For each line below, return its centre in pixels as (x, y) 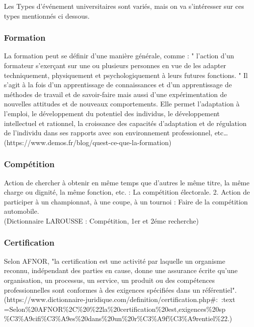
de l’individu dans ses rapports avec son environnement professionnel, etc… (116, 133)
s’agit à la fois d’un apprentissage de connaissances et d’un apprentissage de (118, 85)
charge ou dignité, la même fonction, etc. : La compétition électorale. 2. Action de (127, 192)
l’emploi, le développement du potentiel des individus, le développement (112, 113)
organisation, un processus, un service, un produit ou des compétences (110, 280)
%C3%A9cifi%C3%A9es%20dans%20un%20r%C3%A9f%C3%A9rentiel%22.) (118, 318)
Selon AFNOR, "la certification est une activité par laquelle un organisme (115, 261)
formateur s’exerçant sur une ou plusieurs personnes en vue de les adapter (115, 65)
